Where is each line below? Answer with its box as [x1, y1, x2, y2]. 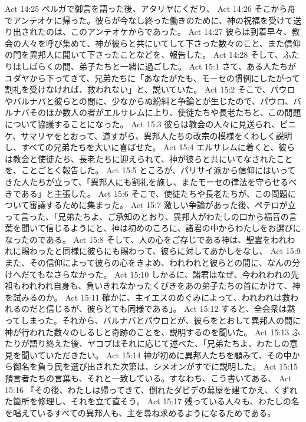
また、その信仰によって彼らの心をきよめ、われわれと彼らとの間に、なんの [5, 256, 292, 269]
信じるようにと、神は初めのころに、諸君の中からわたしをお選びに [45, 222, 301, 234]
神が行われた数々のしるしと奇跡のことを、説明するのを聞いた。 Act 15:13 [5, 325, 289, 338]
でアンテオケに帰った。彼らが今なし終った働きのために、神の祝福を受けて [5, 14, 294, 26]
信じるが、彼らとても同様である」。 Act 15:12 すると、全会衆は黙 [45, 302, 295, 315]
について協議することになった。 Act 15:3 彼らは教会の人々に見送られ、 [5, 117, 280, 130]
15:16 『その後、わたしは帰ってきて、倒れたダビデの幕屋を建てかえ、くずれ [5, 383, 298, 395]
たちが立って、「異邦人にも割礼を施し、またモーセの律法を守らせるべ [29, 175, 297, 187]
